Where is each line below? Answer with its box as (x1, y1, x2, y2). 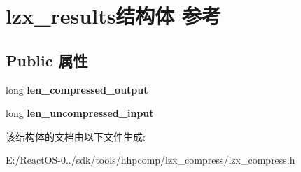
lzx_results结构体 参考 (6, 1, 222, 30)
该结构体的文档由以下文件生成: (6, 129, 146, 143)
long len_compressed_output (6, 82, 148, 96)
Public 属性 (6, 49, 88, 71)
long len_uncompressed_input (6, 106, 154, 120)
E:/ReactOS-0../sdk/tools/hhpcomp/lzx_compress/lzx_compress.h (6, 152, 295, 167)
